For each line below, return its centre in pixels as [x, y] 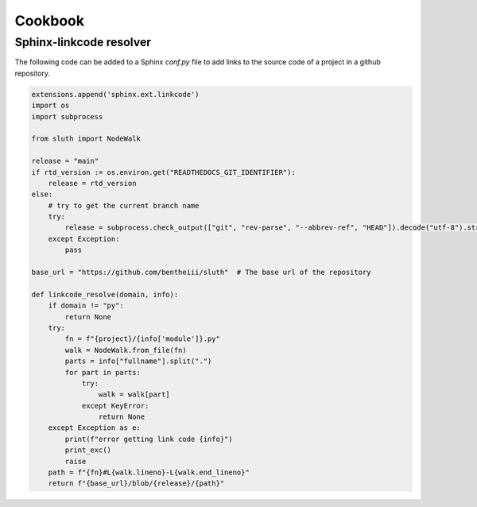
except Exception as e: [94, 428]
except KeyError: [115, 406]
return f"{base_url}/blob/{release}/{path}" [136, 484]
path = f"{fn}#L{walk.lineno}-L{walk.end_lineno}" [149, 472]
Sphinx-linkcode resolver [83, 42]
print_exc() [88, 450]
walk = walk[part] [134, 395]
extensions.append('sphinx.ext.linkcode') [115, 94]
